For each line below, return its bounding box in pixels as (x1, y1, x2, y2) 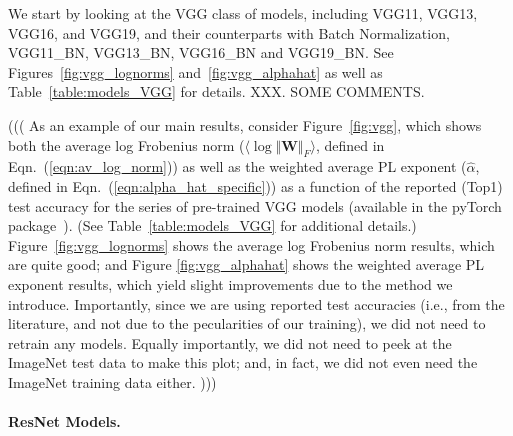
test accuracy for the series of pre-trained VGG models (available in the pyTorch (8, 195, 502, 216)
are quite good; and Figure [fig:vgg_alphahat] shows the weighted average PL (8, 254, 485, 275)
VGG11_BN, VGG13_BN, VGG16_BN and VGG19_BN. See (8, 42, 394, 63)
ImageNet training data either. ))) (8, 371, 217, 392)
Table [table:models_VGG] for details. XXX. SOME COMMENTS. (8, 81, 425, 102)
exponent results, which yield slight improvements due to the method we (8, 273, 453, 294)
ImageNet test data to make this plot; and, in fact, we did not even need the (8, 352, 478, 373)
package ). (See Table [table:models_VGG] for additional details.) (8, 215, 417, 236)
